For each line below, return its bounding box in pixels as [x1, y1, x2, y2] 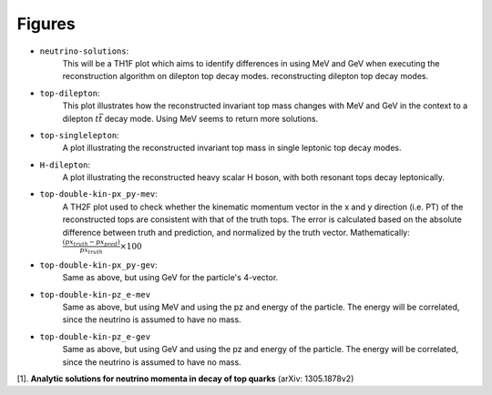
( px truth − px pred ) [62, 238, 120, 248]
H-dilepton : [39, 159, 91, 170]
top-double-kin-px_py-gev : [39, 259, 159, 270]
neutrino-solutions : [39, 46, 129, 56]
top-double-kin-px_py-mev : [39, 188, 159, 199]
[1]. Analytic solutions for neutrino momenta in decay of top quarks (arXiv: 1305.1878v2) [16, 373, 354, 384]
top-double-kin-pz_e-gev [39, 331, 150, 341]
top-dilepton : [39, 87, 100, 98]
